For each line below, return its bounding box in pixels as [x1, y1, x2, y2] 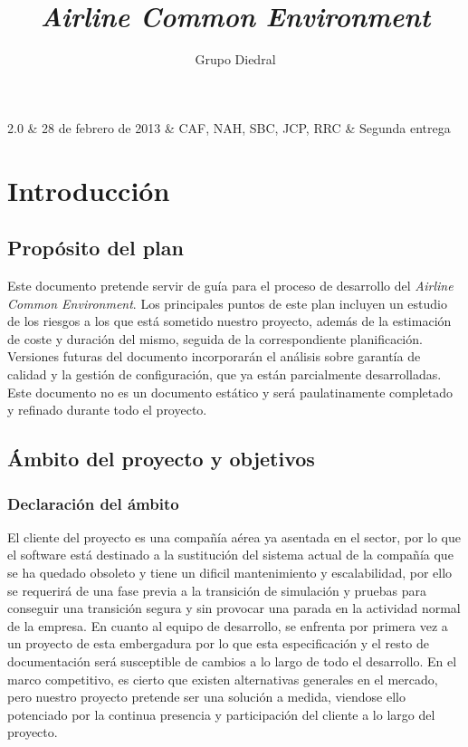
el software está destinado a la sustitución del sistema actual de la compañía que [7, 545, 454, 564]
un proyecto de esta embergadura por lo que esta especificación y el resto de [7, 634, 429, 653]
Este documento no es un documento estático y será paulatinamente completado [7, 382, 454, 401]
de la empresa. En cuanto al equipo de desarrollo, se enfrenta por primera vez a [7, 616, 448, 635]
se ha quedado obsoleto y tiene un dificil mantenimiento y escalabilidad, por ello [7, 563, 453, 582]
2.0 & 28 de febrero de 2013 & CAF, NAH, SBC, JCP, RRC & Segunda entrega [7, 118, 451, 137]
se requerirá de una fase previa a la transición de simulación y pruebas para [7, 580, 427, 599]
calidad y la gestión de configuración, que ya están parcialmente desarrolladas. [7, 365, 442, 384]
